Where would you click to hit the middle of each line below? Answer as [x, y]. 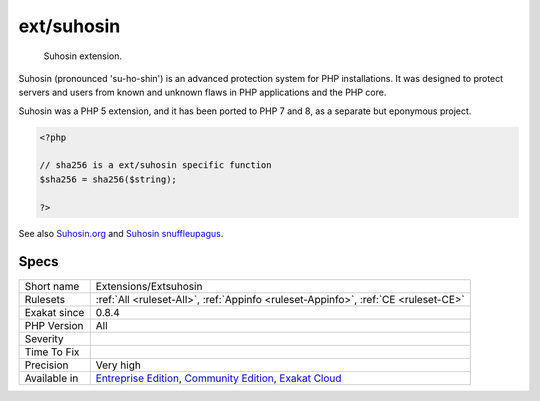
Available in [51, 378]
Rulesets [44, 299]
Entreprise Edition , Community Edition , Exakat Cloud [218, 378]
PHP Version [54, 325]
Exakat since [54, 312]
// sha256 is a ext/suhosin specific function [155, 165]
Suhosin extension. [83, 56]
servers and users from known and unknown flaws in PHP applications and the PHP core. [202, 92]
